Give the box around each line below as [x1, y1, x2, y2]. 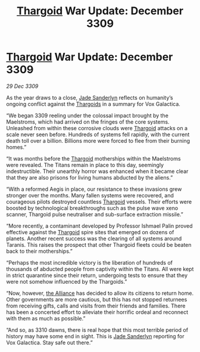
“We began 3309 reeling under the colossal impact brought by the [6, 112, 168, 119]
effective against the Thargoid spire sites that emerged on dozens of [6, 228, 174, 235]
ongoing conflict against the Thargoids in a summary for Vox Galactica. [6, 100, 180, 108]
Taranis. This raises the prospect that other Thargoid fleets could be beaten [6, 241, 192, 248]
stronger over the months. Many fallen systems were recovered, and [6, 191, 174, 199]
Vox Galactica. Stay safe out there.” [6, 339, 93, 346]
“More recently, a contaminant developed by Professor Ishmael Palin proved [6, 222, 193, 230]
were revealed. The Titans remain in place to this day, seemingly [6, 161, 164, 168]
